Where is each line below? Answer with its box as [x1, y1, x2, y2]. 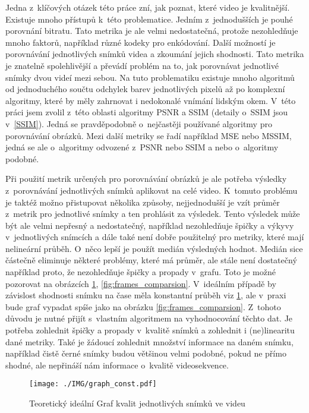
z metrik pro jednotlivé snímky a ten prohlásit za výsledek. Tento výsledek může [5, 207, 300, 220]
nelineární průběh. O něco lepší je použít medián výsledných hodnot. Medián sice [5, 242, 303, 254]
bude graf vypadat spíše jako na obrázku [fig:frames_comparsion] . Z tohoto [5, 300, 281, 313]
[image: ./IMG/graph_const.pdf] [29, 380, 157, 389]
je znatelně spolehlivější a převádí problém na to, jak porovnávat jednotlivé [5, 59, 279, 71]
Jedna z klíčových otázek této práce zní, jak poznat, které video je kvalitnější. [5, 1, 290, 13]
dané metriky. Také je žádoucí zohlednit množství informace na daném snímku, [5, 335, 294, 348]
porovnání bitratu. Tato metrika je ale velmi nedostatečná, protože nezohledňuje [5, 24, 298, 37]
